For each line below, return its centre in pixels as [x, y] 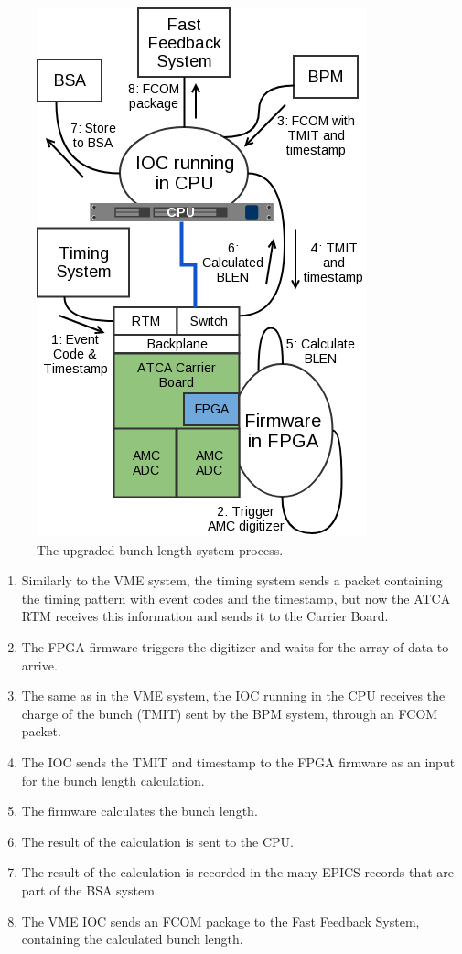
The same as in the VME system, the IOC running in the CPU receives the [233, 696]
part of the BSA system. [90, 890]
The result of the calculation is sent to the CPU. [157, 841]
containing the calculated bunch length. [132, 939]
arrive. [39, 665]
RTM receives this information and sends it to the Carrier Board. [205, 616]
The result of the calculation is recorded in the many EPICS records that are [237, 872]
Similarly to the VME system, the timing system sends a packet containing [232, 580]
